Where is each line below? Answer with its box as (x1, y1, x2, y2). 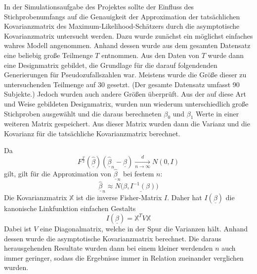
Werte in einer (196, 108, 239, 118)
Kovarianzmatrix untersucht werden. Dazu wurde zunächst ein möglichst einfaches (4, 30, 253, 41)
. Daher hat (167, 192, 202, 203)
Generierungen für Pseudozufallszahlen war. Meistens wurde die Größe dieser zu (4, 69, 247, 80)
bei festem (123, 168, 154, 179)
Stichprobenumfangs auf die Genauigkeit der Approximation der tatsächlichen (4, 11, 240, 21)
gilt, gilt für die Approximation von (4, 168, 112, 179)
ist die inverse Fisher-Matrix (76, 192, 162, 203)
